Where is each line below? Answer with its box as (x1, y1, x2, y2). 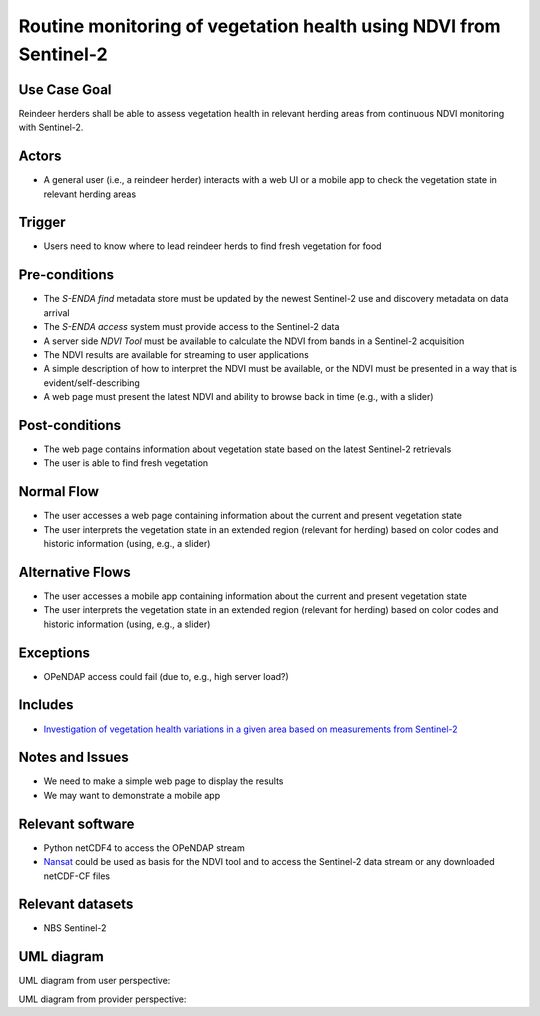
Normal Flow (18, 483, 100, 500)
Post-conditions (18, 416, 122, 434)
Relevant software (18, 815, 135, 832)
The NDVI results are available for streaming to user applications (43, 348, 309, 360)
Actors (18, 148, 62, 165)
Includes (18, 696, 74, 714)
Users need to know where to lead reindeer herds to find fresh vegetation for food (43, 240, 382, 252)
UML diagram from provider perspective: (18, 993, 187, 1005)
